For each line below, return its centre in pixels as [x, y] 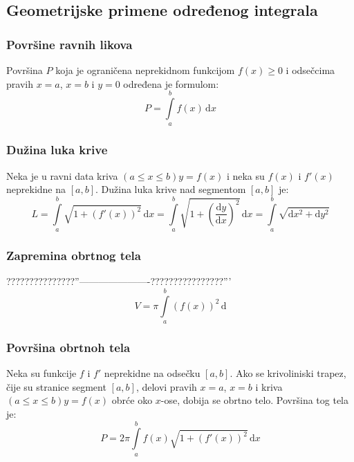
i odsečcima [310, 70]
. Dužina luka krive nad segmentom [170, 189]
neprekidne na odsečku [152, 373]
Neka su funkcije [41, 373]
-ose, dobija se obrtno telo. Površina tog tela [254, 400]
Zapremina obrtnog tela [74, 255]
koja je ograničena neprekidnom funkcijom [145, 70]
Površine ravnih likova [69, 44]
